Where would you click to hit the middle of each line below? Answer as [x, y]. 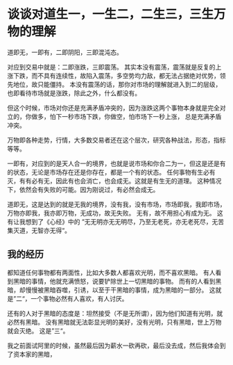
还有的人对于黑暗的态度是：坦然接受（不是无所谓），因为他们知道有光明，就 [115, 313]
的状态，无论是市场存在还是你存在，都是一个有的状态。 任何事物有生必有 [111, 172]
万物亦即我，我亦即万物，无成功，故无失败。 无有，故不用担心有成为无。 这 [115, 213]
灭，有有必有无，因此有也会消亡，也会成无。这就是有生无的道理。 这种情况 [114, 181]
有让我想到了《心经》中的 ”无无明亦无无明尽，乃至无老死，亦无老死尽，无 [113, 221]
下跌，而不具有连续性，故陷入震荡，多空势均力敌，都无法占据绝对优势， [116, 75]
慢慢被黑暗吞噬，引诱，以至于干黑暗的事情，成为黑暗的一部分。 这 [120, 290]
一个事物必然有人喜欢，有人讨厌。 [79, 298]
